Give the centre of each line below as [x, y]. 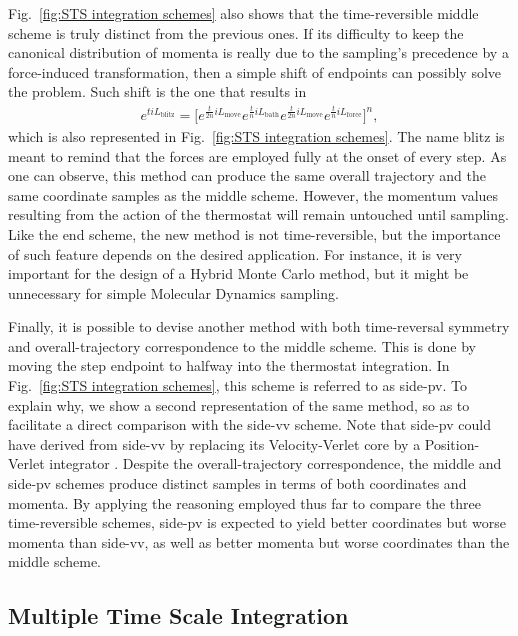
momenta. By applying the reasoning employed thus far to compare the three [244, 502]
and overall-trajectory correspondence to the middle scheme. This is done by [242, 345]
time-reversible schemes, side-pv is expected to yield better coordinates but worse [257, 522]
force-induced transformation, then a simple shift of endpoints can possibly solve [255, 71]
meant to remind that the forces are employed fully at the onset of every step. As [257, 155]
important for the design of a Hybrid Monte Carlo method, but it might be [238, 273]
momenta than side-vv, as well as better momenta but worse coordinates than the [259, 541]
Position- [452, 443]
